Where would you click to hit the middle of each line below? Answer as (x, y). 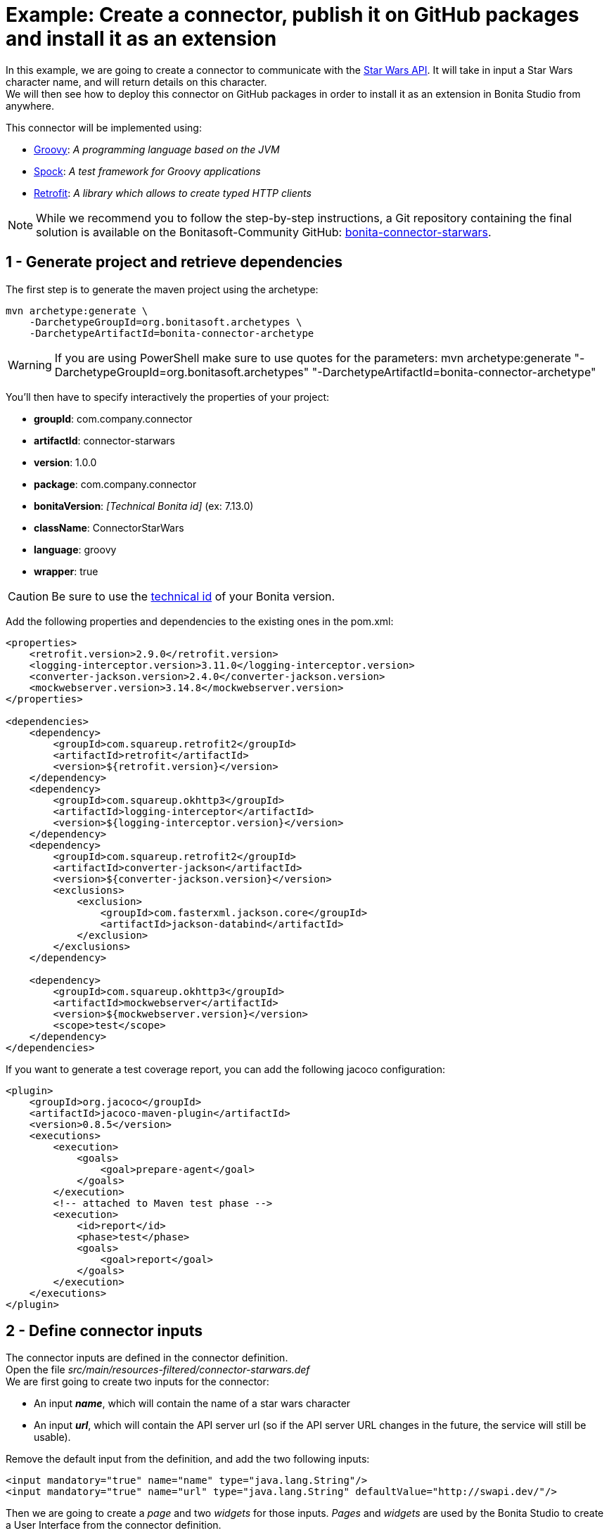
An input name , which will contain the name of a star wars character (192, 1404)
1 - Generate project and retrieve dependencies (174, 262)
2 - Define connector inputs (104, 1331)
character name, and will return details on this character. (136, 82)
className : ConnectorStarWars (109, 527)
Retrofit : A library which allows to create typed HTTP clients (173, 193)
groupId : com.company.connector (113, 418)
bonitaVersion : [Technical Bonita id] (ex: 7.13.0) (144, 506)
